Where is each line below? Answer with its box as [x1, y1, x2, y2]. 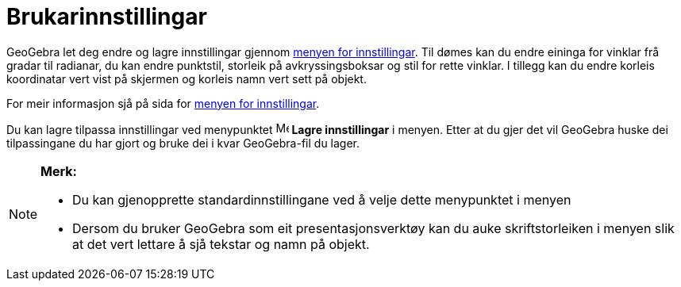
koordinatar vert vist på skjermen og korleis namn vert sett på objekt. [6, 71, 367, 86]
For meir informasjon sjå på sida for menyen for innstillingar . [6, 96, 320, 110]
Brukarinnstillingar [6, 3, 207, 30]
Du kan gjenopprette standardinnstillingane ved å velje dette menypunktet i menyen [72, 191, 571, 208]
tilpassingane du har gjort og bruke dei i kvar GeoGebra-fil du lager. [6, 136, 360, 150]
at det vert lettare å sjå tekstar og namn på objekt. [72, 235, 370, 252]
